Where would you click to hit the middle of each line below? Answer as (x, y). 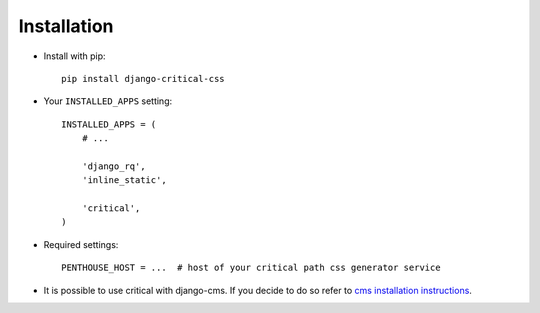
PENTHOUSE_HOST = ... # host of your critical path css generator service (251, 268)
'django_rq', (113, 166)
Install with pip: (74, 56)
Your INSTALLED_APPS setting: (108, 101)
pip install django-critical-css (143, 78)
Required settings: (81, 244)
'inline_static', (124, 180)
